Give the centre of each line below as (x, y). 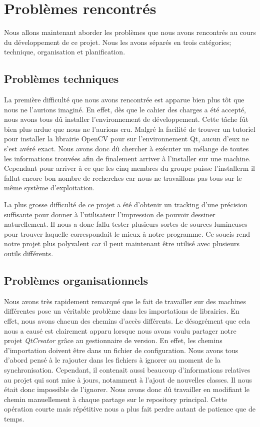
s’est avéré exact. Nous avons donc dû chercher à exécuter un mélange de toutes (126, 149)
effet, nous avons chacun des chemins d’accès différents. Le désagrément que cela (127, 321)
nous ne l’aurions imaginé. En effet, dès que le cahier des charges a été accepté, (125, 109)
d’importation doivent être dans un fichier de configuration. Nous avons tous (121, 350)
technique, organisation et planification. (65, 52)
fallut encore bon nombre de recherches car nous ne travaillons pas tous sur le (123, 178)
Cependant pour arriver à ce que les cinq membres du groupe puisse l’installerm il (129, 168)
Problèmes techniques (61, 79)
